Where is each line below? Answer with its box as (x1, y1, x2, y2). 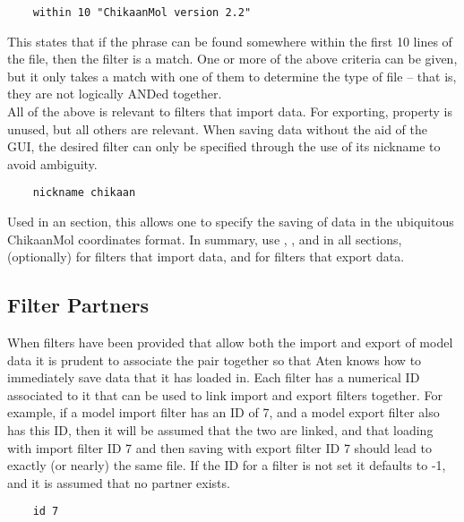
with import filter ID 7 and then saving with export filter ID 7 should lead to (7, 438, 433, 457)
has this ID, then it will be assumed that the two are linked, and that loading (7, 421, 434, 440)
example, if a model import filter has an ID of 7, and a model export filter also (7, 403, 440, 422)
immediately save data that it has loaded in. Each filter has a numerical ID (7, 368, 420, 387)
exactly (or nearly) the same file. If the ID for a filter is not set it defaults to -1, (7, 456, 446, 475)
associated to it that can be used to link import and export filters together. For (7, 385, 443, 404)
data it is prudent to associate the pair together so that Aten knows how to (7, 350, 422, 369)
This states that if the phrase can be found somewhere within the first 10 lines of (7, 31, 452, 50)
